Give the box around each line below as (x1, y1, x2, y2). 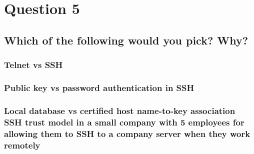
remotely (4, 138, 40, 151)
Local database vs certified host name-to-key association (4, 104, 235, 116)
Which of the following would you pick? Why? (4, 32, 248, 47)
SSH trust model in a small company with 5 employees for (4, 115, 244, 128)
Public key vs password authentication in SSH (4, 81, 194, 93)
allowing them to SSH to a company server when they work (4, 127, 250, 139)
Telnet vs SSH (4, 58, 63, 71)
